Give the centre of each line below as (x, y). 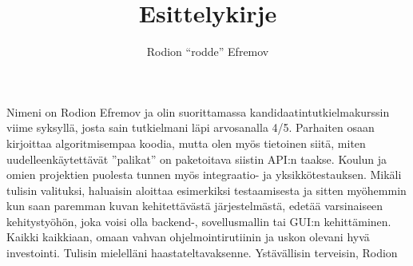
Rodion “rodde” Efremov (208, 52)
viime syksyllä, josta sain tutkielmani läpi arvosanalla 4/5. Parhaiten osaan (191, 127)
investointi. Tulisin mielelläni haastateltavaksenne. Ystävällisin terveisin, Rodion (202, 253)
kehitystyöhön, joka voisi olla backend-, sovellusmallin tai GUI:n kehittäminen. (199, 221)
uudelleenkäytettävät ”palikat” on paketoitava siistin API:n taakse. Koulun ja (197, 159)
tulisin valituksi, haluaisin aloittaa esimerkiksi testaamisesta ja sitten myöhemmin (206, 190)
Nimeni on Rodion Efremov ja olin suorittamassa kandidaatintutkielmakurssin (198, 111)
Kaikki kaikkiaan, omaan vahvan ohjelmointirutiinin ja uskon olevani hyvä (188, 237)
